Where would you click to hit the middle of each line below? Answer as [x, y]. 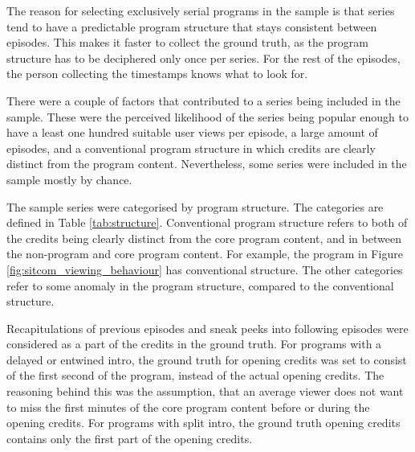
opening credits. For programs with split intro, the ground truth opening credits [203, 423]
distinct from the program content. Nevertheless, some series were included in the [207, 164]
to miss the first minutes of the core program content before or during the [188, 407]
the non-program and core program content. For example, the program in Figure [205, 254]
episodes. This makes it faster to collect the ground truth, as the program [187, 42]
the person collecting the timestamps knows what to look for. [157, 74]
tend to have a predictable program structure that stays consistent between [192, 26]
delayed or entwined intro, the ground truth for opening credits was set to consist [207, 359]
